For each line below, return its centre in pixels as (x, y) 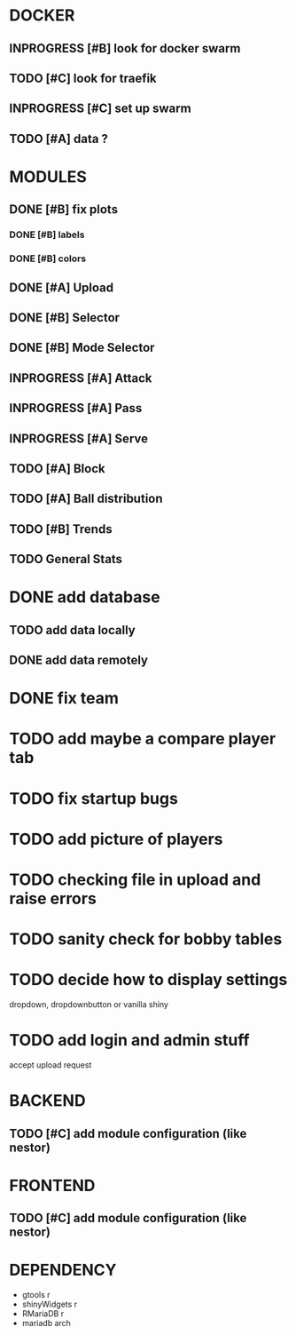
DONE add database (85, 597)
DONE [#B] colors (48, 258)
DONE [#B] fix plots (63, 210)
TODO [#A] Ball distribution (86, 499)
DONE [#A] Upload (62, 287)
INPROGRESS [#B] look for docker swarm (125, 48)
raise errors (53, 898)
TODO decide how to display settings (148, 980)
